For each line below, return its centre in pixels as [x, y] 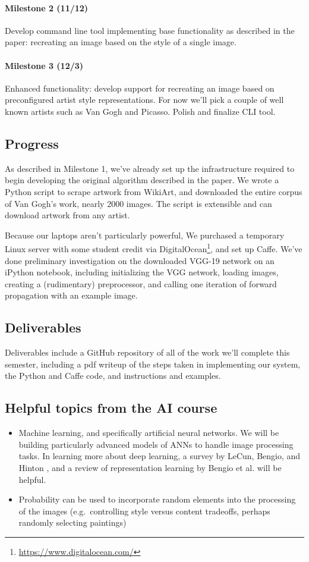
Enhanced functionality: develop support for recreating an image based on [140, 88]
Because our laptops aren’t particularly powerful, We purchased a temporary [145, 235]
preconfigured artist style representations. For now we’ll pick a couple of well [144, 100]
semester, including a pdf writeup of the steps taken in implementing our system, [153, 364]
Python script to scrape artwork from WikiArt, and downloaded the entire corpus [154, 191]
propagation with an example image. [71, 295]
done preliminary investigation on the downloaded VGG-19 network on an [140, 260]
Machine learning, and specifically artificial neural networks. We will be [149, 433]
